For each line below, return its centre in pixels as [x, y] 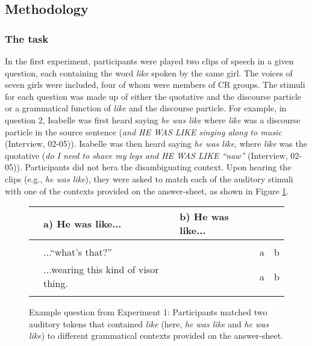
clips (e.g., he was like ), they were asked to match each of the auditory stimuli [149, 178]
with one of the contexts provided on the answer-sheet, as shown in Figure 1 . [147, 190]
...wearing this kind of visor [101, 270]
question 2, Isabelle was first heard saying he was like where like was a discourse [153, 119]
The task [27, 38]
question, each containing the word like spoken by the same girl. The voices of [149, 73]
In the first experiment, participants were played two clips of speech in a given [149, 61]
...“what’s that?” [78, 252]
